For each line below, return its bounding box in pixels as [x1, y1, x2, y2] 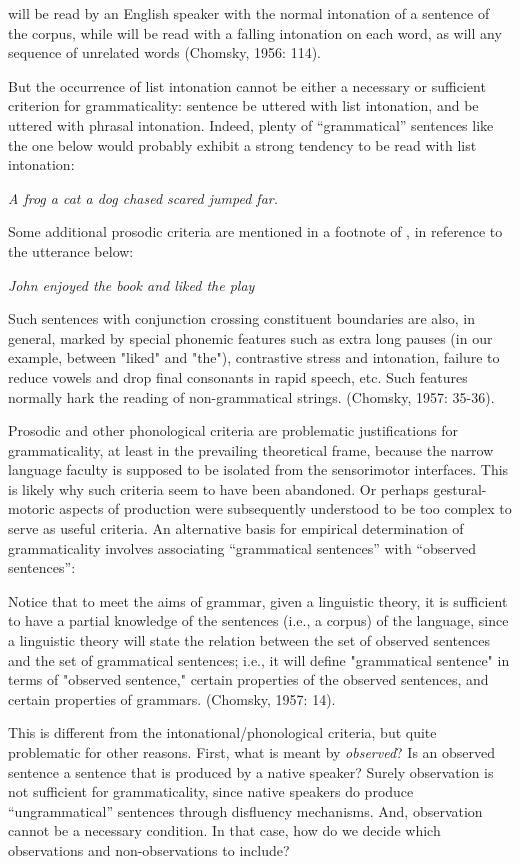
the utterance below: [8, 240, 134, 261]
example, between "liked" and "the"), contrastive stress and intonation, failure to [8, 347, 500, 368]
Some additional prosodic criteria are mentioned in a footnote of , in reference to [8, 221, 503, 242]
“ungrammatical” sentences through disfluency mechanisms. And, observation [8, 800, 483, 821]
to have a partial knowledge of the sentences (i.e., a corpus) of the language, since [8, 610, 509, 631]
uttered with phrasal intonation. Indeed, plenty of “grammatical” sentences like [8, 114, 494, 135]
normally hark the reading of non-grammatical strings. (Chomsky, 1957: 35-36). [8, 386, 495, 407]
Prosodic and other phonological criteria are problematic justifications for [8, 420, 458, 441]
